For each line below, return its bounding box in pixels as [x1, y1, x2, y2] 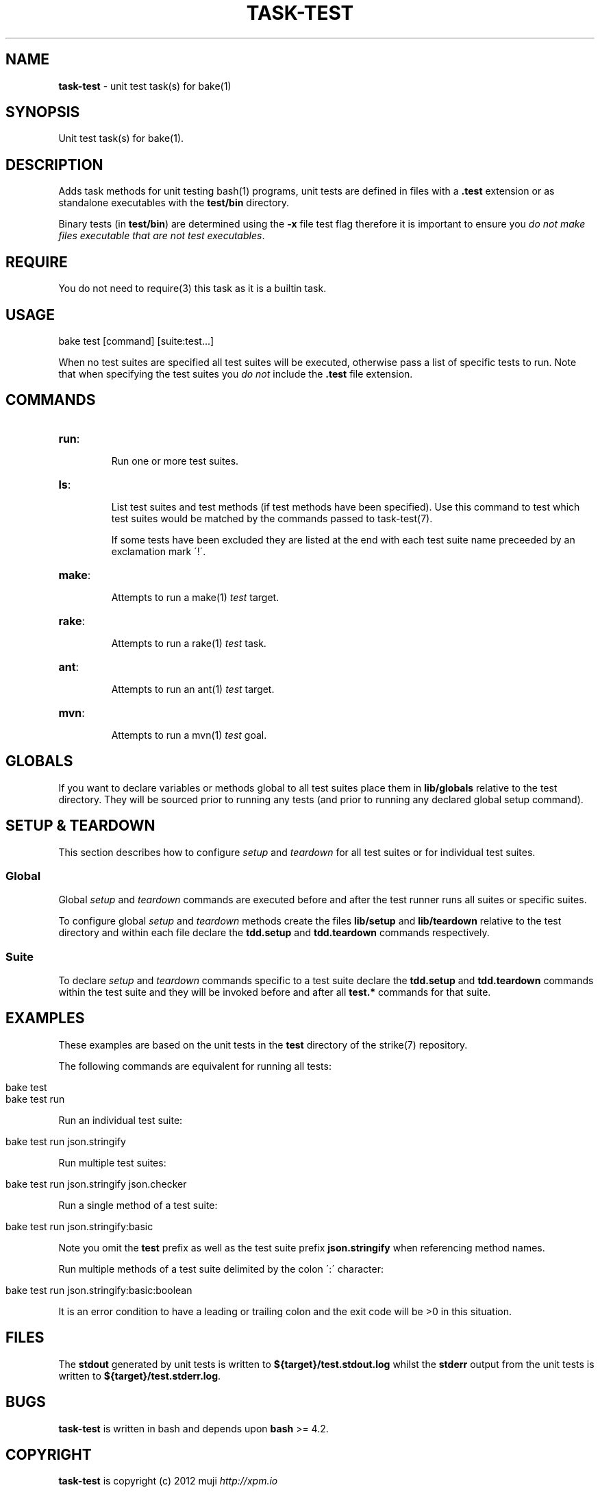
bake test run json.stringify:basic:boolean [5, 1284, 192, 1296]
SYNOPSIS [5, 103, 80, 121]
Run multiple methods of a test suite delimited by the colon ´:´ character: [58, 1262, 384, 1275]
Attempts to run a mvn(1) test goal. [111, 729, 267, 741]
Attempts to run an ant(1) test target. [111, 683, 275, 695]
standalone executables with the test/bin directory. [58, 197, 290, 209]
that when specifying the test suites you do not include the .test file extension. [58, 367, 413, 380]
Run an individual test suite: [58, 1114, 183, 1126]
